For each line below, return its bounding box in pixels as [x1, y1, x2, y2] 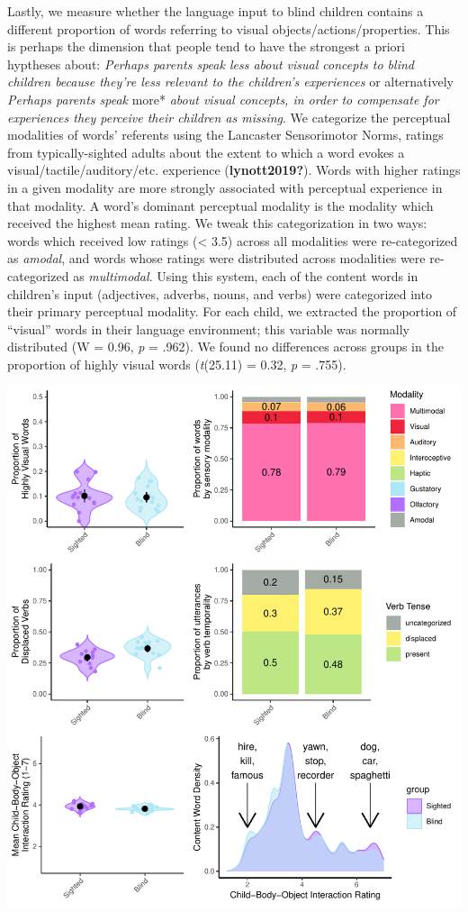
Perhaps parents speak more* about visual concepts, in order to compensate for [7, 89, 439, 108]
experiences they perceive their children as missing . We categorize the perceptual [7, 107, 451, 126]
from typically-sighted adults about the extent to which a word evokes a [7, 142, 405, 161]
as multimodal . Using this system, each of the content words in [73, 266, 418, 285]
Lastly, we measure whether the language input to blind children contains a [7, 2, 424, 20]
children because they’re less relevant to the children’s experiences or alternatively [7, 72, 454, 91]
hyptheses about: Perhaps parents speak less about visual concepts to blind [7, 54, 414, 73]
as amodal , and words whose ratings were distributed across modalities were [7, 249, 426, 268]
